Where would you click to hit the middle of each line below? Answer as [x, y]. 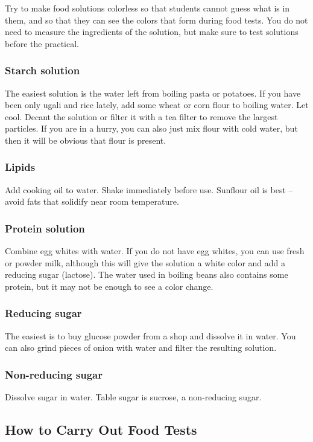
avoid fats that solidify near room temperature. [92, 201]
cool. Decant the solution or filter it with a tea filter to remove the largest [141, 116]
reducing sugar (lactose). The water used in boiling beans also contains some [147, 274]
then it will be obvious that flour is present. [86, 140]
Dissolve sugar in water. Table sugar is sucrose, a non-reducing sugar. [133, 397]
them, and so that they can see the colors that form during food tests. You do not [156, 20]
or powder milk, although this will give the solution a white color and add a [145, 262]
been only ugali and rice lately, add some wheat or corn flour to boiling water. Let [157, 105]
